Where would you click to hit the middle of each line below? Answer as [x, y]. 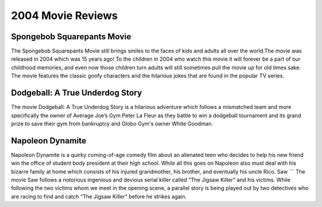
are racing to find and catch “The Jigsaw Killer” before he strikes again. [99, 196]
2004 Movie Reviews [64, 15]
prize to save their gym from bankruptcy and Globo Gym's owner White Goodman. [112, 123]
